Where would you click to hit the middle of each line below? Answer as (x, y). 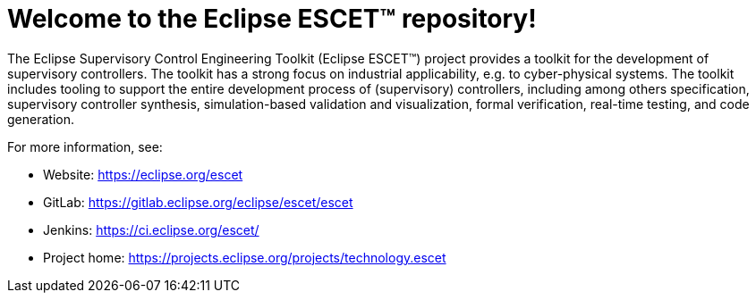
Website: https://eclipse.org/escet (143, 174)
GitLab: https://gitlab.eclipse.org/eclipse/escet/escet (198, 202)
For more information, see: (85, 146)
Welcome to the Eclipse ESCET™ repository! (272, 19)
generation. (41, 119)
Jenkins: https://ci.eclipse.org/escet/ (151, 229)
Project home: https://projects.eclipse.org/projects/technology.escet (245, 257)
